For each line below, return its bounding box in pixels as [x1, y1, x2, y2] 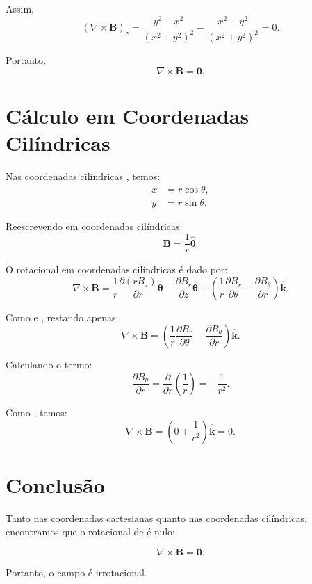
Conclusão [6, 470, 105, 498]
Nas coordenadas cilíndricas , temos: [6, 168, 161, 183]
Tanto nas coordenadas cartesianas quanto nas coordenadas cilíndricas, [6, 510, 307, 525]
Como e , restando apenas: [6, 309, 119, 324]
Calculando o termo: [6, 357, 92, 372]
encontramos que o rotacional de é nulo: [6, 524, 175, 539]
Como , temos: [6, 405, 67, 420]
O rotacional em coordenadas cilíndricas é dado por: [6, 262, 228, 277]
